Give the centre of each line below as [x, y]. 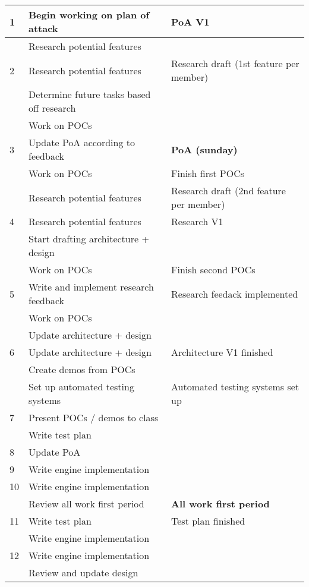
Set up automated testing [81, 386]
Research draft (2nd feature [228, 190]
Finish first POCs [208, 173]
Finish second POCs [213, 269]
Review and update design [83, 572]
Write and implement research [91, 287]
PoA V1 [190, 21]
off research [52, 108]
